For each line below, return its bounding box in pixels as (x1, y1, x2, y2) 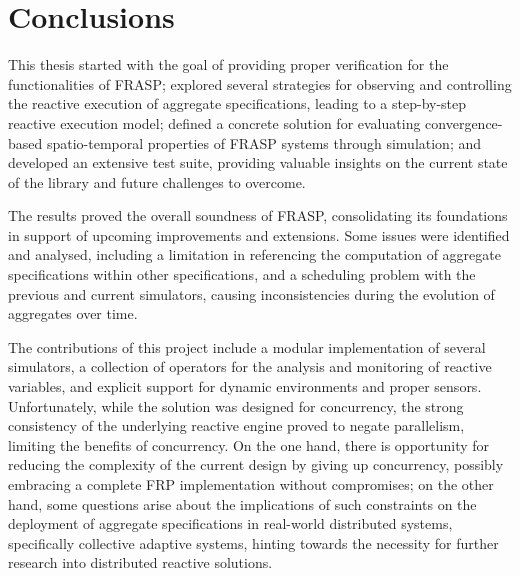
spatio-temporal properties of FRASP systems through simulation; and (46, 132, 482, 153)
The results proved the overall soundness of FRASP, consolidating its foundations (8, 205, 508, 226)
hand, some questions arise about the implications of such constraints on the (8, 493, 477, 514)
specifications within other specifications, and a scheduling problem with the (8, 264, 476, 285)
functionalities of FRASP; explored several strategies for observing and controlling (8, 73, 512, 94)
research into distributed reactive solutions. (8, 552, 273, 573)
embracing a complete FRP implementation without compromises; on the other (8, 474, 494, 494)
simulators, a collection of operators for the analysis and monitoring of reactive (8, 356, 492, 377)
